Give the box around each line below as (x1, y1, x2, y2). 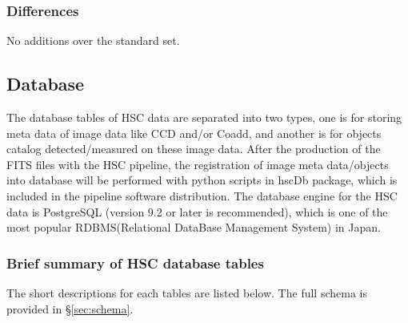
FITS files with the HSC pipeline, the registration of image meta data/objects (6, 155, 389, 172)
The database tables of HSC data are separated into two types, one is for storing (6, 109, 402, 126)
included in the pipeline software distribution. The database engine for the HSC (6, 187, 398, 204)
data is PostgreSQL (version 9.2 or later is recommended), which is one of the (6, 203, 388, 220)
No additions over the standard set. (6, 32, 180, 49)
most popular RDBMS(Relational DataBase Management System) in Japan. (6, 219, 381, 236)
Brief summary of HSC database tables (6, 252, 264, 273)
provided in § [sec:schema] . (6, 300, 134, 317)
